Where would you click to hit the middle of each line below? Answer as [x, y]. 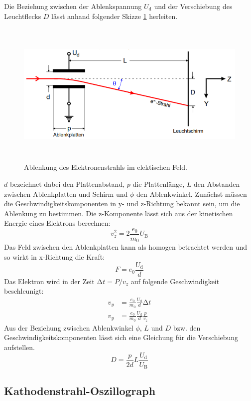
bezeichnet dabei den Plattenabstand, [67, 184]
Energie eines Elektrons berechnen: [57, 223]
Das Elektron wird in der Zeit [49, 281]
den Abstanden [217, 184]
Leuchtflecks [23, 16]
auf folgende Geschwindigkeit [175, 281]
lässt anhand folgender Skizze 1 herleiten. [115, 16]
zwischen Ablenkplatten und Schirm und [66, 194]
